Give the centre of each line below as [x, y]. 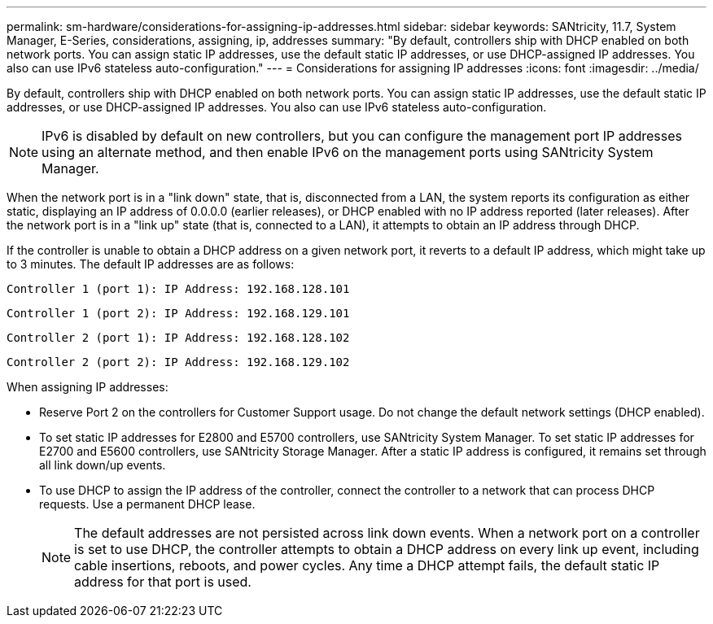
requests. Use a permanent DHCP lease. [147, 504]
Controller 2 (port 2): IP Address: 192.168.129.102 [178, 362]
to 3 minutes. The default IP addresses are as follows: [151, 264]
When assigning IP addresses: [87, 387]
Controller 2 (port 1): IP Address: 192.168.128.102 [178, 338]
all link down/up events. [103, 465]
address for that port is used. [163, 582]
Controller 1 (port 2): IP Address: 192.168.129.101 [178, 313]
